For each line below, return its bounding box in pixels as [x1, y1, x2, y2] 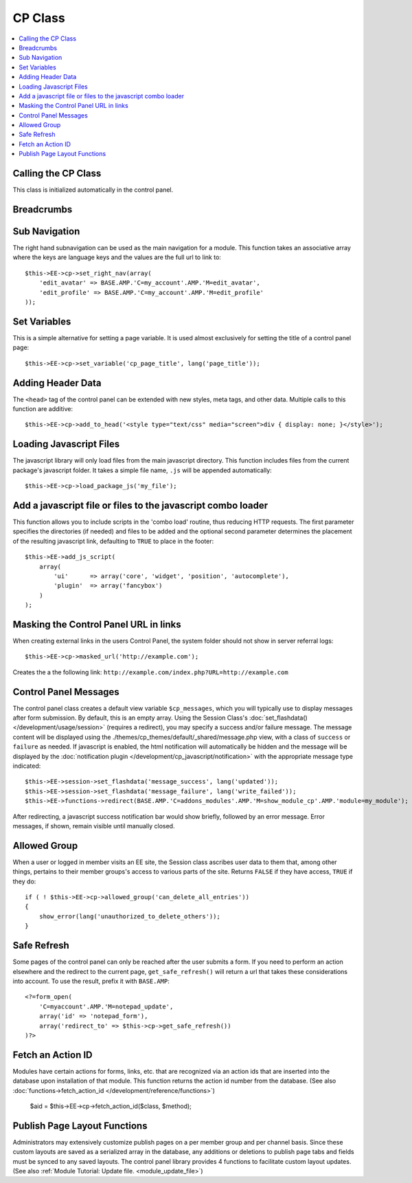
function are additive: [12, 405, 73, 412]
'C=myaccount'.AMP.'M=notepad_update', [38, 1002, 174, 1010]
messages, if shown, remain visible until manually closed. [12, 822, 175, 830]
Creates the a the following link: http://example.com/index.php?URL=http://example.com [12, 667, 288, 676]
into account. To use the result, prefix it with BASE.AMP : [12, 977, 170, 985]
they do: [12, 877, 36, 885]
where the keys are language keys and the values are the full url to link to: [12, 253, 221, 261]
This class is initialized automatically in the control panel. [12, 186, 174, 194]
